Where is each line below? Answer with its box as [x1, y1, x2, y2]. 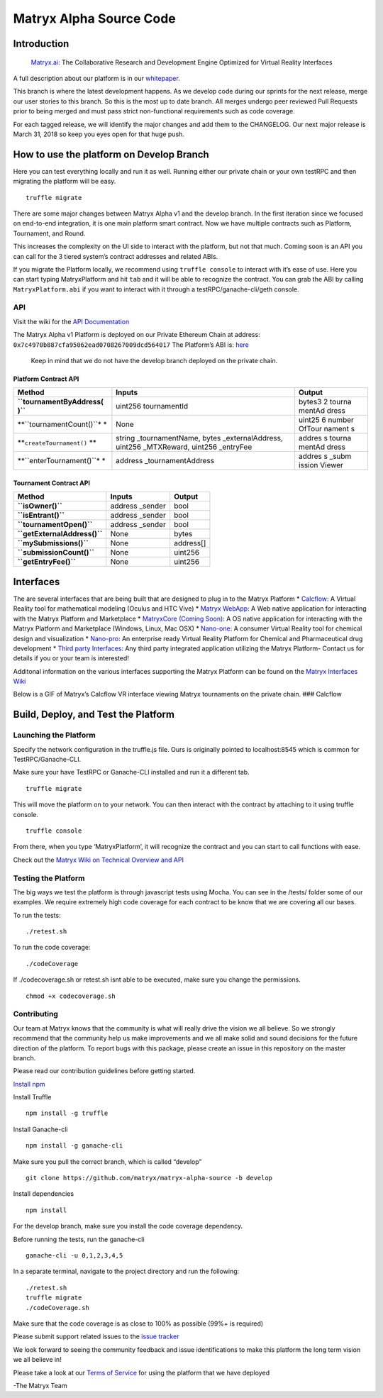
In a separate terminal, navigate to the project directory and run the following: [13, 1267, 240, 1276]
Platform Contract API [13, 375, 79, 383]
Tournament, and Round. [13, 229, 86, 238]
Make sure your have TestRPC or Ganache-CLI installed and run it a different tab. [13, 768, 250, 777]
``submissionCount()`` [17, 548, 95, 557]
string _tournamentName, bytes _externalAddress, [116, 433, 284, 443]
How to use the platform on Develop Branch [13, 148, 209, 160]
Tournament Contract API [13, 479, 91, 487]
